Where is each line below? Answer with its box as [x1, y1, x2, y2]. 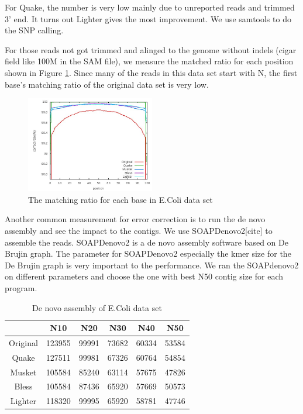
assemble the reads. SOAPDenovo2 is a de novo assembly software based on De [5, 236, 288, 248]
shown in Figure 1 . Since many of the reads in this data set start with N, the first [5, 66, 298, 78]
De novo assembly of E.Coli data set [32, 301, 162, 313]
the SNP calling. [5, 24, 64, 36]
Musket [10, 365, 37, 378]
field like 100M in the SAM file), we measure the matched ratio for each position [5, 55, 294, 67]
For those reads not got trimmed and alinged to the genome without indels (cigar [5, 43, 297, 56]
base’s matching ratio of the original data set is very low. [5, 78, 209, 90]
